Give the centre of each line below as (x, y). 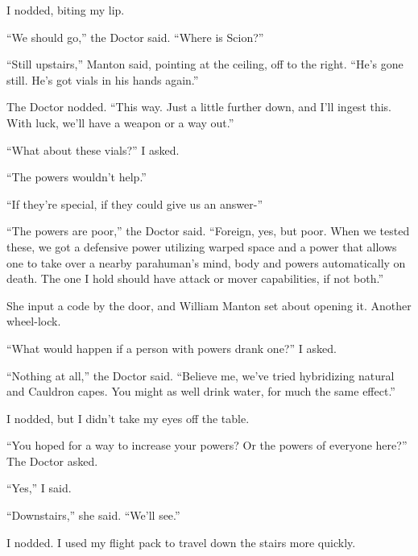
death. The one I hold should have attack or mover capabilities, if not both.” (195, 278)
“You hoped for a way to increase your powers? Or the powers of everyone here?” (207, 445)
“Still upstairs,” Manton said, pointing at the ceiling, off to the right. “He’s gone (205, 64)
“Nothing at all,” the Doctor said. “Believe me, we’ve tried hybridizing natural (201, 375)
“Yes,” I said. (39, 488)
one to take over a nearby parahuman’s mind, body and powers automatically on (206, 262)
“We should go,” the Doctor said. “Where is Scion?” (135, 37)
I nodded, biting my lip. (66, 10)
